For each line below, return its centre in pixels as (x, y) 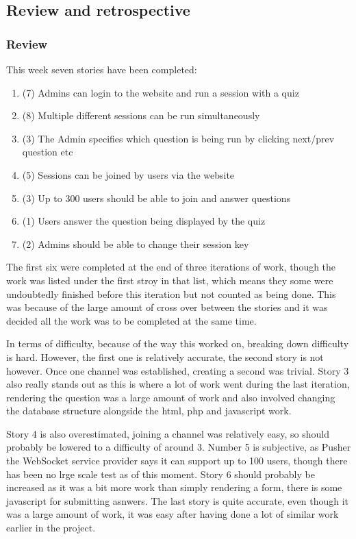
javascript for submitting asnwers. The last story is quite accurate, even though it (178, 500)
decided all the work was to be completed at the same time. (131, 320)
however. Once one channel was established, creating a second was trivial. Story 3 (178, 370)
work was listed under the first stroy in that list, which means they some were (170, 280)
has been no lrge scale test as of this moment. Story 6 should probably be (161, 474)
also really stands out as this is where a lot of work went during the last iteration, (178, 384)
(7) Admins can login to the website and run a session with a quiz (161, 92)
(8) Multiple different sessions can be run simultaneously (141, 115)
